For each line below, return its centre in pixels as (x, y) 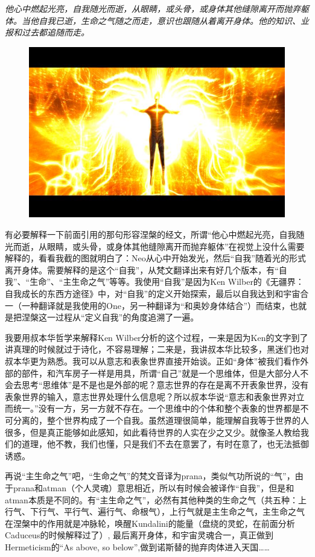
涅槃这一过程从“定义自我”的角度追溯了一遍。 (110, 317)
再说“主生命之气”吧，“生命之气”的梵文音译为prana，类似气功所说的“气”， (150, 476)
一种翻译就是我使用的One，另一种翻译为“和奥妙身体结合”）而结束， (156, 305)
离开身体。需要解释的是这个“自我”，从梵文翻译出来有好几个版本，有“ (142, 269)
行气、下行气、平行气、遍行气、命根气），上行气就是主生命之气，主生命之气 (155, 511)
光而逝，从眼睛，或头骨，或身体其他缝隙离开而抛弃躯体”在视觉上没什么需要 (155, 246)
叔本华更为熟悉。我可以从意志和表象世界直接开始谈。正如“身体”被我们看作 (153, 361)
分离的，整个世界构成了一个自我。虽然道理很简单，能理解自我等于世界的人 (161, 420)
